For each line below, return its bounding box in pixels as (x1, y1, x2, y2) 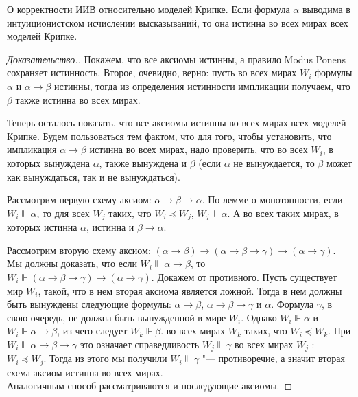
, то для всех (36, 205, 90, 220)
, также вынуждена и (99, 155, 187, 170)
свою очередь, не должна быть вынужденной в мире (7, 310, 226, 324)
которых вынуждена (7, 155, 90, 170)
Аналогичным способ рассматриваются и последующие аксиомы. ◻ (7, 378, 293, 393)
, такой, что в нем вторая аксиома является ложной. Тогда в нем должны (38, 283, 342, 297)
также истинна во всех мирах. (15, 92, 141, 106)
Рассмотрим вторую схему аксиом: (7, 242, 151, 257)
